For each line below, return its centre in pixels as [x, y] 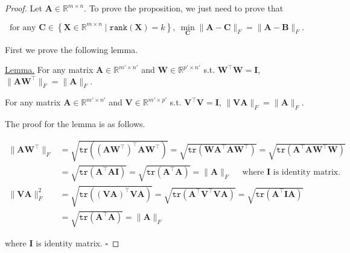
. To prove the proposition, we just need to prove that [184, 8]
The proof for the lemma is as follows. [75, 124]
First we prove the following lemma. [72, 49]
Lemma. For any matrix [49, 70]
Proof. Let [24, 8]
